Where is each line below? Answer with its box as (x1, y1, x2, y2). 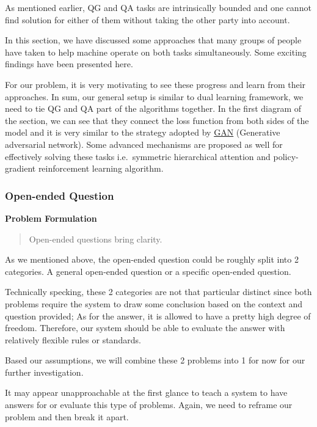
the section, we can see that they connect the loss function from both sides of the (5, 114, 309, 126)
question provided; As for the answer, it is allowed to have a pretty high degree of (5, 309, 311, 322)
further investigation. (5, 365, 84, 378)
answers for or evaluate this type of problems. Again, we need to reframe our (5, 398, 293, 411)
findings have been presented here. (5, 57, 133, 70)
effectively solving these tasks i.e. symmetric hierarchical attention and (5, 150, 271, 162)
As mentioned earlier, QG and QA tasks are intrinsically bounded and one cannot (5, 1, 312, 13)
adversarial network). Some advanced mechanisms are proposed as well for (5, 137, 283, 150)
